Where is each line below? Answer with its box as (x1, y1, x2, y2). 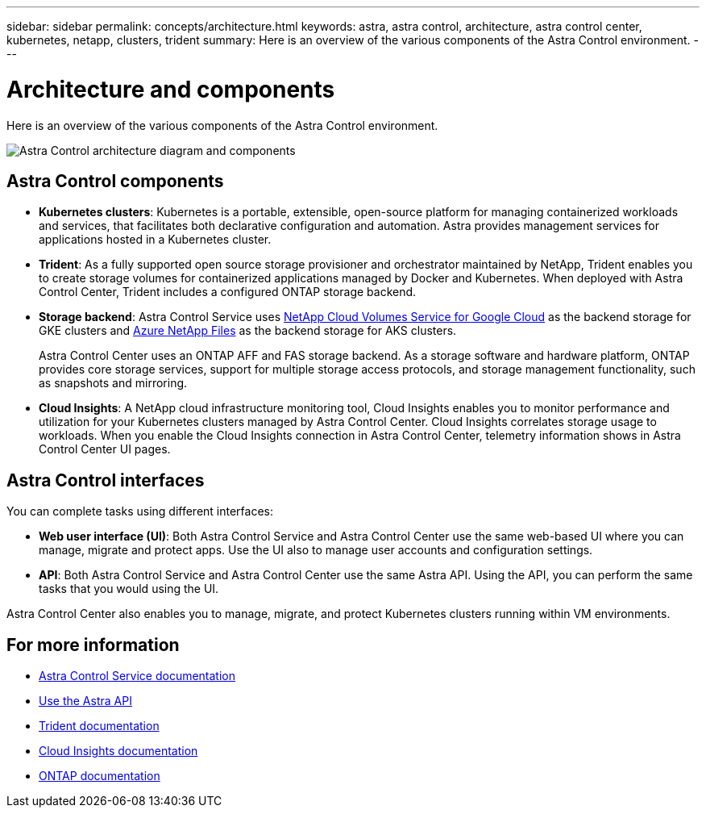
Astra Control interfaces (6, 470, 205, 490)
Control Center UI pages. (39, 442, 171, 457)
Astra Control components (6, 170, 224, 191)
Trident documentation (39, 719, 160, 733)
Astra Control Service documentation (39, 669, 236, 683)
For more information (6, 634, 180, 655)
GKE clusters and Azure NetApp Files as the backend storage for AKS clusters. (39, 324, 457, 338)
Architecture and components (6, 75, 335, 103)
